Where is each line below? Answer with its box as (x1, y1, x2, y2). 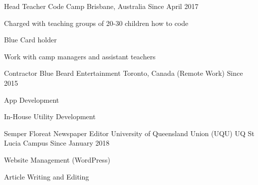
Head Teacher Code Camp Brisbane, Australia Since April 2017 (4, 1, 199, 11)
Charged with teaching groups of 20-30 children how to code (4, 17, 189, 28)
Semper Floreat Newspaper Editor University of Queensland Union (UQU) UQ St (4, 128, 255, 138)
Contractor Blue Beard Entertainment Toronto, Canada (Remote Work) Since (4, 68, 243, 78)
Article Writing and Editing (4, 171, 89, 182)
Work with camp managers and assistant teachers (4, 51, 156, 61)
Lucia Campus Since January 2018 (4, 138, 110, 148)
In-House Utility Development (4, 111, 96, 122)
